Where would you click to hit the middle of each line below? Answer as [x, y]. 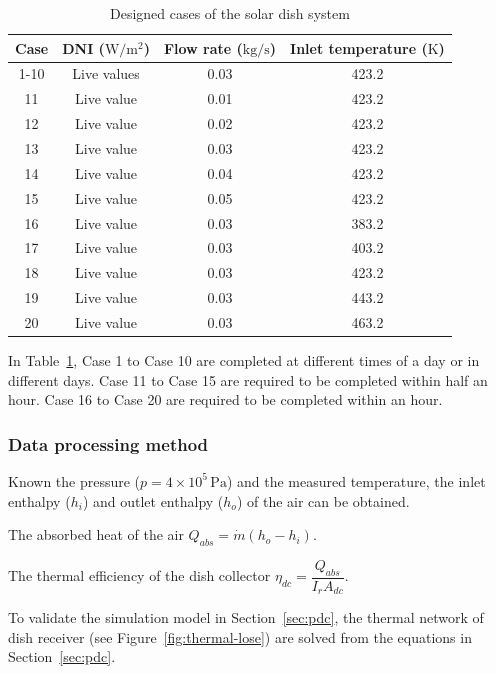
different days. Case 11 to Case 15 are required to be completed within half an [248, 379]
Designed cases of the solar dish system [229, 13]
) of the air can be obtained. [323, 500]
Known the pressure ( [74, 480]
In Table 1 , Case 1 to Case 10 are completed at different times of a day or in [244, 359]
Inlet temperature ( [359, 47]
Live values [106, 73]
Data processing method [108, 443]
